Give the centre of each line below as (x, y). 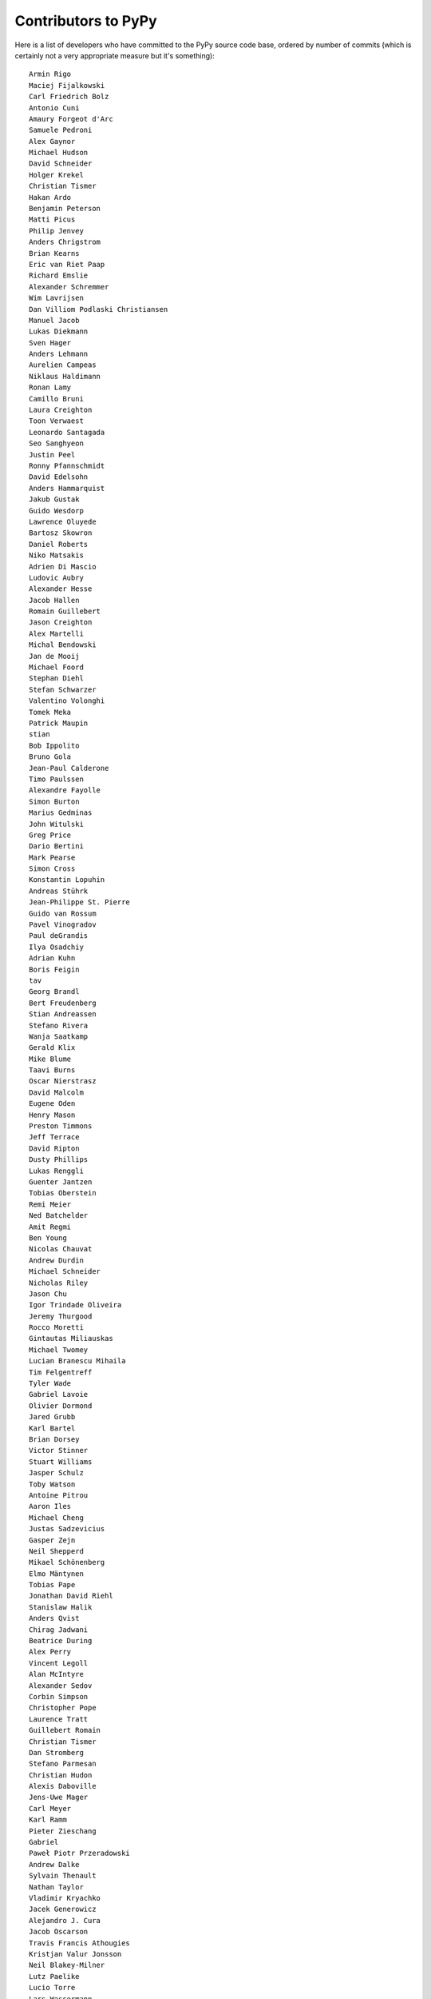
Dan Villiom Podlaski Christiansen (99, 309)
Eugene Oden (52, 1104)
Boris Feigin (54, 969)
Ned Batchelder (59, 1216)
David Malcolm (56, 1092)
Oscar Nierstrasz (63, 1081)
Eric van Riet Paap (67, 264)
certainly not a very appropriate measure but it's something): (115, 55)
